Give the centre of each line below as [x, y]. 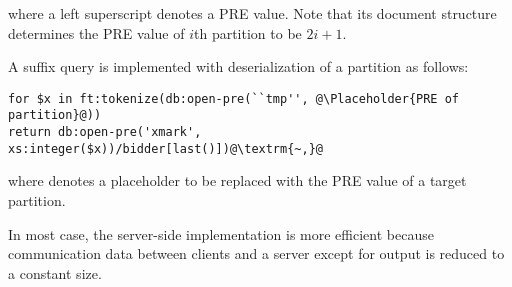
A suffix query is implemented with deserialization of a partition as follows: [238, 66]
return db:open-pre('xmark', [105, 132]
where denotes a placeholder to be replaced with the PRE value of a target [237, 180]
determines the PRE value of [96, 32]
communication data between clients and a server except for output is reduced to [256, 253]
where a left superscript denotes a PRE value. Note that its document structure [252, 13]
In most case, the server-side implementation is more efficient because [221, 233]
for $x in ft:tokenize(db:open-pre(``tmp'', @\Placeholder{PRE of [234, 98]
